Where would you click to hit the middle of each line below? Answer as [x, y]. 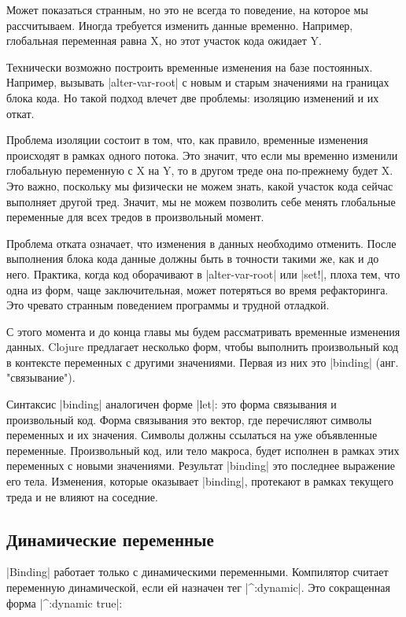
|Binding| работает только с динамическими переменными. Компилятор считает [197, 572]
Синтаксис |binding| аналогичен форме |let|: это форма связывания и [172, 404]
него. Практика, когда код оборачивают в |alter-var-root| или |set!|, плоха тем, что [203, 273]
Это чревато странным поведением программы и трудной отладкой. [168, 305]
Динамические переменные [110, 539]
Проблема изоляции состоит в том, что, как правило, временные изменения [187, 140]
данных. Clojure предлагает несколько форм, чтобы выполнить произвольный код [203, 347]
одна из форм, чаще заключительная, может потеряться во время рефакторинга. [197, 289]
